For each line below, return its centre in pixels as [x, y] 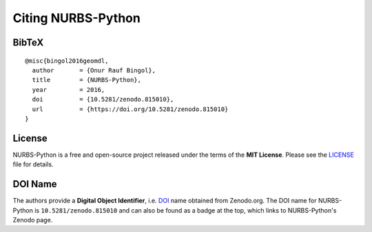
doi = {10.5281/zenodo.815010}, [103, 99]
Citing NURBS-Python [76, 18]
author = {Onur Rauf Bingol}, [94, 70]
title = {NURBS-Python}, [86, 80]
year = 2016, [69, 89]
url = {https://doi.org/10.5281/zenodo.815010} [130, 109]
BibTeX [28, 42]
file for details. [33, 164]
